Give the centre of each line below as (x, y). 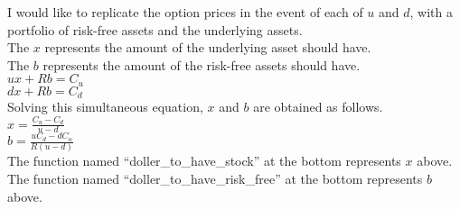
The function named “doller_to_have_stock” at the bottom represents (204, 161)
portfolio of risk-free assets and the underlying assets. (155, 29)
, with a (431, 12)
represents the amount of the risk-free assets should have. (202, 64)
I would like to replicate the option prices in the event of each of (185, 12)
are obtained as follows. (318, 107)
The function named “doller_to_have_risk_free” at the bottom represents (215, 179)
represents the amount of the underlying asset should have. (208, 47)
